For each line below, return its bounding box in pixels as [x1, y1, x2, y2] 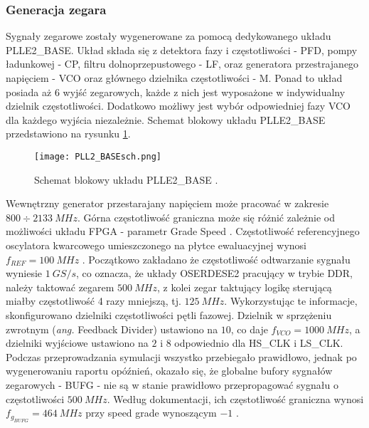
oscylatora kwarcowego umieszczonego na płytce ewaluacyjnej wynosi [6, 238, 307, 252]
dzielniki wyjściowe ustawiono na [6, 335, 149, 350]
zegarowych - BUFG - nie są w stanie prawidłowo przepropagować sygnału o [6, 377, 338, 392]
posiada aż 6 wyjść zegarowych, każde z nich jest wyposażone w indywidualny [6, 84, 346, 99]
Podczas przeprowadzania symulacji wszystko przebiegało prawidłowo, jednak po [6, 349, 357, 364]
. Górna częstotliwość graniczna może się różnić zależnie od [77, 209, 336, 224]
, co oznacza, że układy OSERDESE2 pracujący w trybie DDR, [75, 266, 353, 281]
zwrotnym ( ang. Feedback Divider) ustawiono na [6, 321, 218, 336]
